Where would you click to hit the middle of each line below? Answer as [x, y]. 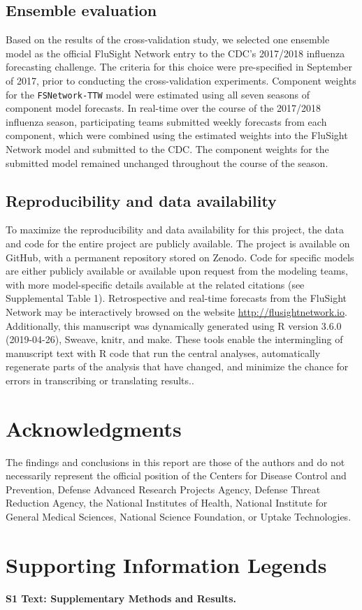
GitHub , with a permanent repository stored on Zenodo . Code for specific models [180, 257]
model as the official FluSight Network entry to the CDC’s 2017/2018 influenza [175, 53]
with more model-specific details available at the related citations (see [155, 284]
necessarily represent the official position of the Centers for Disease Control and [176, 475]
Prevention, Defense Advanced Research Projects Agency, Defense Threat [163, 489]
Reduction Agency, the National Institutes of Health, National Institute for [167, 503]
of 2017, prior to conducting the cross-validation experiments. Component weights [181, 80]
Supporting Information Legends [166, 564]
